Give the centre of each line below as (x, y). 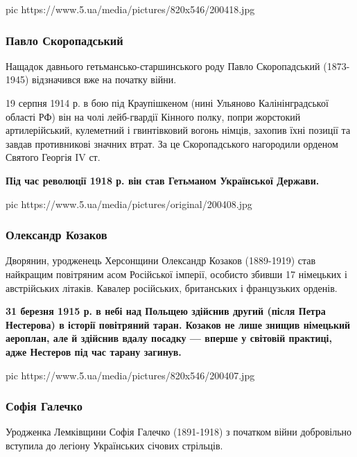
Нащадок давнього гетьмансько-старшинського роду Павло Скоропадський (163, 66)
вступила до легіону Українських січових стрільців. (114, 445)
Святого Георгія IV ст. (53, 157)
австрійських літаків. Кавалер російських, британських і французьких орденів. (172, 287)
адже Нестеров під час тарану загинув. (94, 351)
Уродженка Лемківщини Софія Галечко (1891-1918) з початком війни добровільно (179, 432)
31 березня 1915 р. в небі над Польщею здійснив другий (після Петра (166, 311)
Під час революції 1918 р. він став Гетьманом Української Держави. (163, 180)
